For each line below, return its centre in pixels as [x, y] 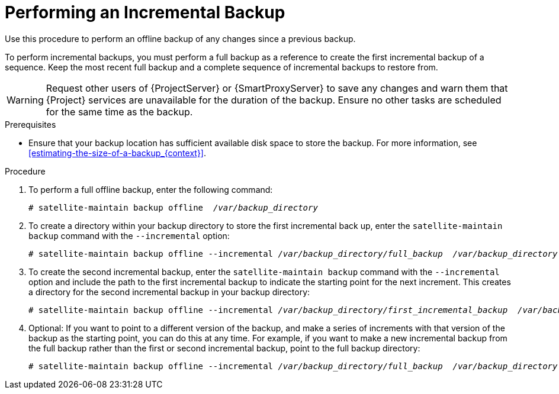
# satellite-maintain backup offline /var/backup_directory [173, 207]
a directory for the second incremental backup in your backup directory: [169, 292]
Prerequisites [30, 124]
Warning [25, 100]
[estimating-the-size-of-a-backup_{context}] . [118, 153]
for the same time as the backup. [119, 112]
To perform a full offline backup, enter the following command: [151, 189]
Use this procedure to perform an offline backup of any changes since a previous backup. [180, 38]
